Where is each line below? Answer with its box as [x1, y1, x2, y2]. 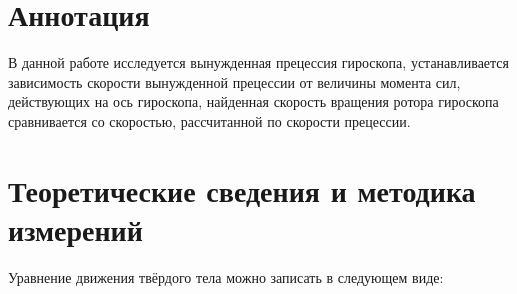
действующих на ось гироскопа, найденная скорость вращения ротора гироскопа [8, 91, 499, 112]
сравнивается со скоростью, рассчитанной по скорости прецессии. [8, 110, 411, 131]
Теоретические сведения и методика [8, 169, 476, 210]
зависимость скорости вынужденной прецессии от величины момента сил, [8, 71, 461, 92]
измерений [8, 208, 143, 249]
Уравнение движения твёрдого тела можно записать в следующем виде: [8, 266, 444, 287]
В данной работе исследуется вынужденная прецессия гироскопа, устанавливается [8, 52, 510, 73]
